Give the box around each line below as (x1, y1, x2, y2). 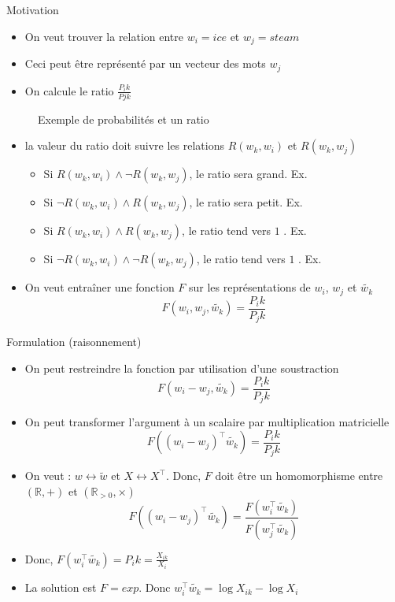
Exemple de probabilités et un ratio (38, 110, 209, 127)
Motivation (6, 2, 59, 17)
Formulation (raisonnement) (6, 333, 142, 350)
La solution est (24, 579, 97, 596)
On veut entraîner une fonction (24, 279, 175, 295)
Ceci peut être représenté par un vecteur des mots (24, 55, 266, 72)
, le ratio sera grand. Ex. (189, 165, 308, 182)
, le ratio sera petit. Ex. (189, 194, 303, 210)
